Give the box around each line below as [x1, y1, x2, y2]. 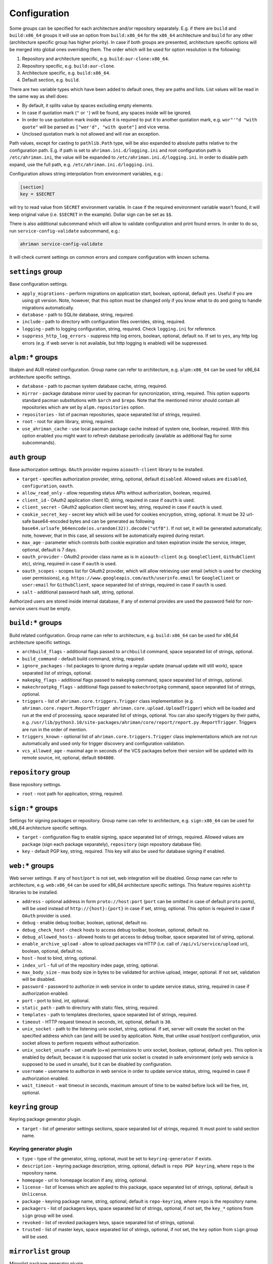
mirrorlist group [9, 1247, 70, 1255]
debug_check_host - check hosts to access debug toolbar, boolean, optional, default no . [22, 927, 210, 933]
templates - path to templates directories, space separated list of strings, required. [22, 1012, 198, 1018]
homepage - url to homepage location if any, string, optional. [22, 1177, 148, 1183]
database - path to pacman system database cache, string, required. [22, 383, 167, 389]
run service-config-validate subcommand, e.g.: [9, 228, 121, 234]
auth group [9, 453, 47, 462]
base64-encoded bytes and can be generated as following [32, 518, 155, 524]
